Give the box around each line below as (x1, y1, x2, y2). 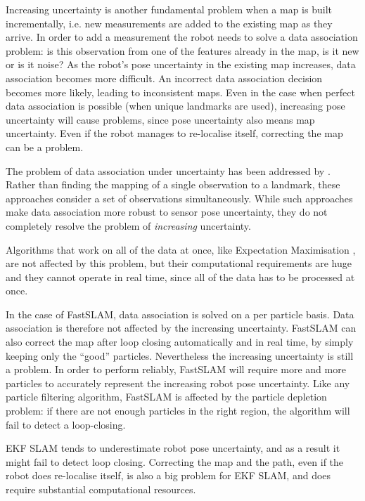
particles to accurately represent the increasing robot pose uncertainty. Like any (6, 375, 350, 390)
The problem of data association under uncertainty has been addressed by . (6, 163, 331, 178)
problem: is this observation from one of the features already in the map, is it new (6, 43, 359, 58)
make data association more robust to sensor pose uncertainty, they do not (6, 204, 328, 219)
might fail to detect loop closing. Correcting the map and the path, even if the (6, 454, 344, 469)
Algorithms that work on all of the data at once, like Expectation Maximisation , (6, 242, 356, 256)
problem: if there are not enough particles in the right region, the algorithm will (6, 403, 350, 418)
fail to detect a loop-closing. (6, 417, 126, 431)
